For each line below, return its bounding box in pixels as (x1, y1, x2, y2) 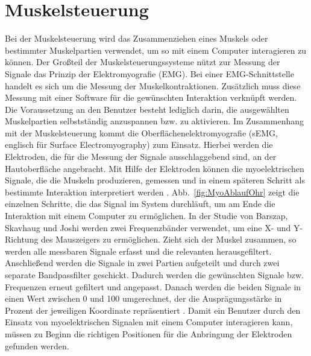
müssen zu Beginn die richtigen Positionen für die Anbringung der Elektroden (5, 327, 292, 340)
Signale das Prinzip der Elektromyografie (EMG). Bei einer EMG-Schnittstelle (5, 67, 294, 80)
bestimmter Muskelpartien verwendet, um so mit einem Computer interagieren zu (5, 43, 307, 56)
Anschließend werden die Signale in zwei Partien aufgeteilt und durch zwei (5, 256, 280, 269)
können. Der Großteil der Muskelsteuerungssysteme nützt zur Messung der (5, 56, 280, 68)
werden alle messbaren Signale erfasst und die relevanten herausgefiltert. (5, 244, 272, 257)
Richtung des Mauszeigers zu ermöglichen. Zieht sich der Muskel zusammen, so (5, 233, 297, 246)
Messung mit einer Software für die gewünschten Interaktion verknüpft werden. (5, 91, 297, 104)
